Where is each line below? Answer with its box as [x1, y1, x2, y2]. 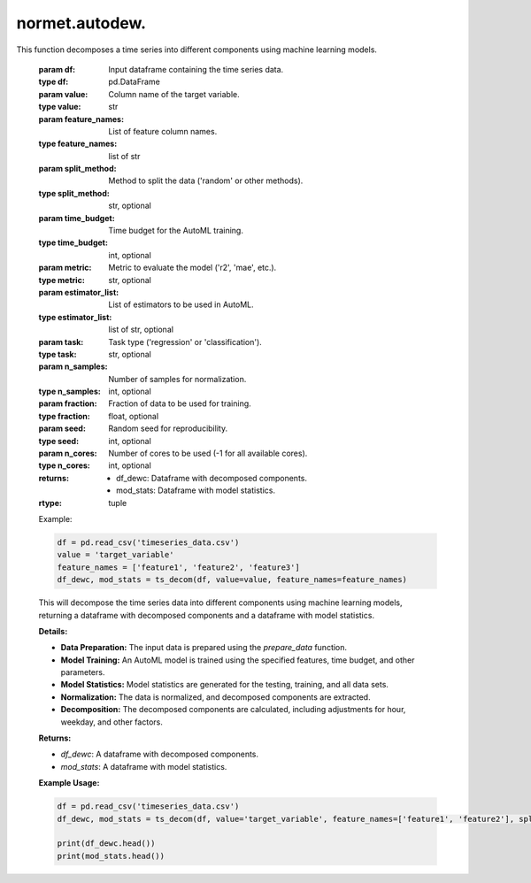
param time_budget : [38, 212, 115, 223]
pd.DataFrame [108, 76, 161, 88]
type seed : [38, 435, 80, 446]
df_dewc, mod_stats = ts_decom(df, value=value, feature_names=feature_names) [57, 575, 407, 585]
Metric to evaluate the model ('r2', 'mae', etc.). [108, 262, 277, 273]
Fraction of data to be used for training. [108, 398, 251, 409]
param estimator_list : [38, 287, 119, 297]
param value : [38, 88, 88, 99]
